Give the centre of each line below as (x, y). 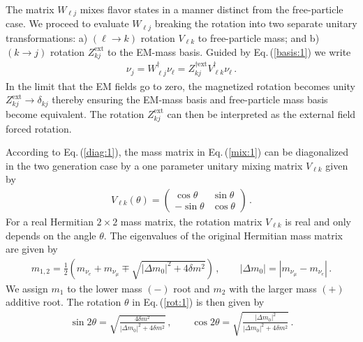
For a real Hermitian (50, 221)
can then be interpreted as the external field (261, 113)
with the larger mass (273, 288)
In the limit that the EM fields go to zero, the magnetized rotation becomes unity (180, 85)
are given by (32, 249)
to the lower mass (105, 288)
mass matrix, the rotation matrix (191, 221)
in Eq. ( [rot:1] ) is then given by (198, 302)
